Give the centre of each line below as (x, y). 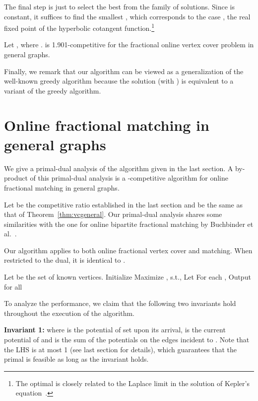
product (16, 178)
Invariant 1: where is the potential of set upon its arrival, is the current (115, 330)
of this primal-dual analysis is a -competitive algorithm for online (129, 178)
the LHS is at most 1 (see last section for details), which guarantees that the (120, 349)
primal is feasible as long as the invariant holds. (76, 359)
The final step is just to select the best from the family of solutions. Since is (119, 6)
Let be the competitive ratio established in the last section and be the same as (123, 204)
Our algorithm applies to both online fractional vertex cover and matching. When (128, 250)
